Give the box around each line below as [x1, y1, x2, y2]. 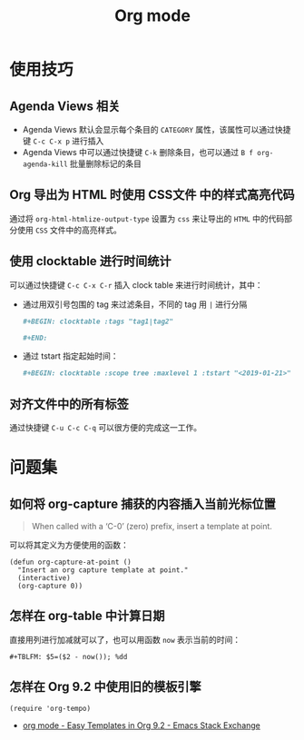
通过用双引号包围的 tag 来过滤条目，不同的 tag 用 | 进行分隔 [22, 299, 248, 310]
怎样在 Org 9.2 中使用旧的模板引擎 [9, 679, 201, 695]
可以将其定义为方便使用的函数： [9, 539, 129, 550]
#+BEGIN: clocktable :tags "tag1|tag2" [22, 317, 174, 326]
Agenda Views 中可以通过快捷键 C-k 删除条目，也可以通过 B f [22, 147, 254, 157]
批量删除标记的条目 [69, 158, 142, 169]
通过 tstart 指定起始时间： [22, 350, 120, 361]
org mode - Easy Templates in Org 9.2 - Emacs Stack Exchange [22, 719, 261, 731]
